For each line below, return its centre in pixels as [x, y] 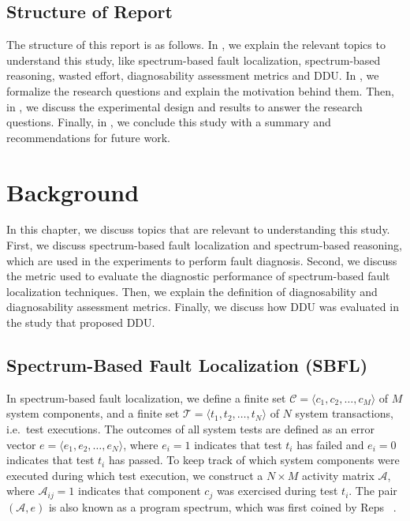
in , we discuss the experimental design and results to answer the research [184, 106]
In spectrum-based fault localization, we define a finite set [146, 397]
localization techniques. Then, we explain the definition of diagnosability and [192, 291]
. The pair [373, 491]
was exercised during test [277, 491]
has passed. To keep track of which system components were [254, 460]
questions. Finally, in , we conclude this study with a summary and [169, 122]
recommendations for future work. [88, 137]
